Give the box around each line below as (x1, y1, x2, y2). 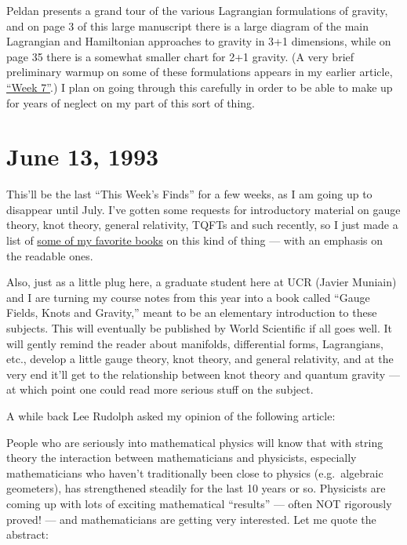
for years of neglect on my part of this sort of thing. (6, 94, 255, 111)
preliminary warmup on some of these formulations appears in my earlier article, (6, 64, 393, 80)
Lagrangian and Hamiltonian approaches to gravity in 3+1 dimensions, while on (6, 33, 391, 49)
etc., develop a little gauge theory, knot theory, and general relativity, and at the (6, 351, 394, 367)
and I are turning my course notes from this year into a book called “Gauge (6, 289, 370, 305)
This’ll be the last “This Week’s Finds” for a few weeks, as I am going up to (6, 186, 372, 202)
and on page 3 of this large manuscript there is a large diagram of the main (6, 17, 369, 34)
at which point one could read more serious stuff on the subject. (6, 381, 314, 398)
